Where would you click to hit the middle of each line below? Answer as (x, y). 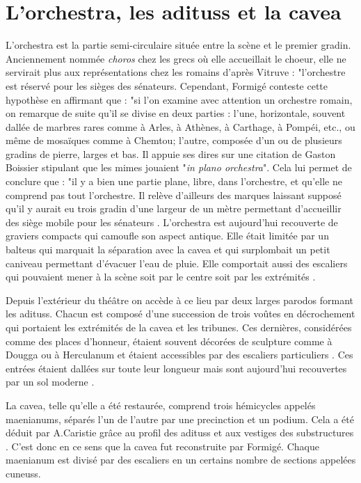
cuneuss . (23, 473)
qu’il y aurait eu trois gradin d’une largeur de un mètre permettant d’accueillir (174, 208)
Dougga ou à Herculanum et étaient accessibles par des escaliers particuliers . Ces (179, 355)
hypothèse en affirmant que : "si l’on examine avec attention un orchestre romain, (179, 99)
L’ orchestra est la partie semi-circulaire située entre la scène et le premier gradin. (178, 45)
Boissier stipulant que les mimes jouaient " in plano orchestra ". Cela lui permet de (179, 167)
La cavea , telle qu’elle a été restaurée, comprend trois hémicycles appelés (161, 405)
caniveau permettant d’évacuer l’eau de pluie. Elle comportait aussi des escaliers (177, 263)
